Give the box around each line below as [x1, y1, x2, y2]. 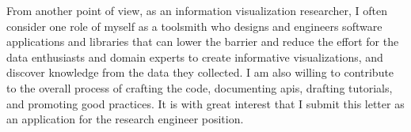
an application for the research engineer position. [6, 111, 244, 127]
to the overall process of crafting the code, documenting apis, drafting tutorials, [6, 79, 393, 96]
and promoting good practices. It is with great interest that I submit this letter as [6, 95, 405, 111]
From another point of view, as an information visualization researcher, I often [6, 2, 387, 18]
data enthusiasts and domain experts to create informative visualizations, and [6, 48, 383, 65]
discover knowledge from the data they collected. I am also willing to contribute [6, 64, 394, 81]
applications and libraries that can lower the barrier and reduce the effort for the [6, 33, 399, 50]
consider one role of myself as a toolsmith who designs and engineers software [6, 17, 382, 34]
